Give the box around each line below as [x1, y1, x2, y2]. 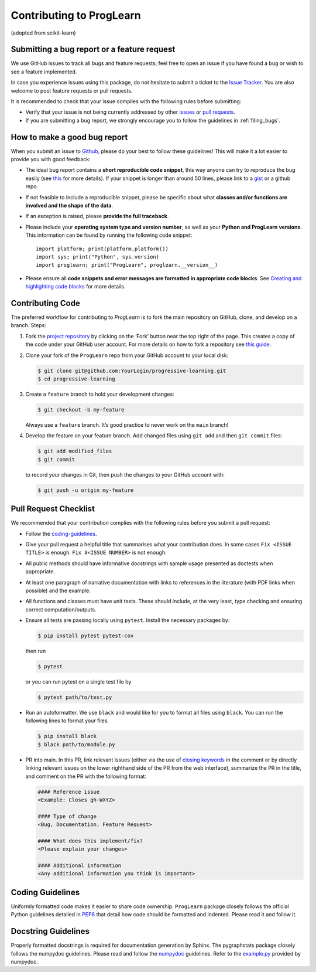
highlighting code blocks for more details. [25, 283, 126, 290]
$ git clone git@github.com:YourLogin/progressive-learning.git [37, 367, 226, 374]
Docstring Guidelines [11, 926, 90, 936]
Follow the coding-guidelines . [25, 530, 97, 537]
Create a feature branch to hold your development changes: [25, 390, 175, 397]
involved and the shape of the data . [25, 202, 114, 209]
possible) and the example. [25, 587, 91, 594]
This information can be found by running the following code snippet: [25, 232, 193, 239]
